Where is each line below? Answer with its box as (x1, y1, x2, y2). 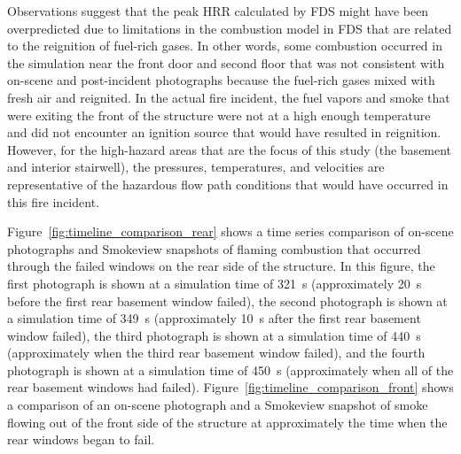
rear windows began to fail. (7, 430, 155, 449)
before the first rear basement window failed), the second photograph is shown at (7, 291, 448, 310)
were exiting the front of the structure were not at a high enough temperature (7, 105, 431, 124)
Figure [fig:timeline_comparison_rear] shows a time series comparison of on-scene (7, 222, 454, 241)
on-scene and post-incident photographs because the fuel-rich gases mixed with (7, 71, 435, 89)
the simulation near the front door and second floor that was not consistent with (7, 53, 445, 72)
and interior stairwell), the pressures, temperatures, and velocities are (7, 158, 385, 176)
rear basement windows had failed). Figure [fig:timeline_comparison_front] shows (7, 378, 454, 396)
